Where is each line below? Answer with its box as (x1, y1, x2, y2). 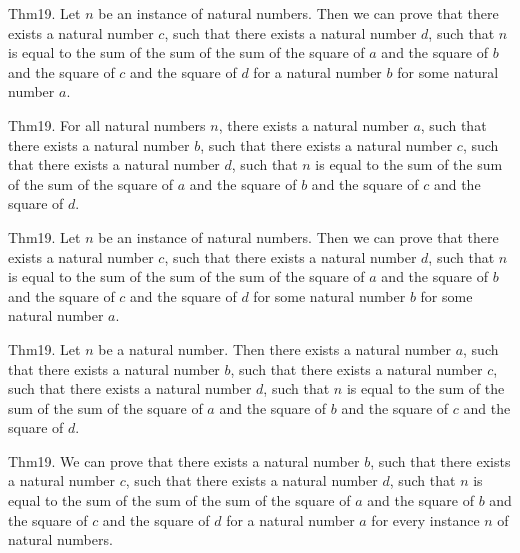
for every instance (371, 509, 480, 530)
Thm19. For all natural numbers (8, 114, 206, 135)
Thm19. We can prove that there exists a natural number (8, 450, 360, 471)
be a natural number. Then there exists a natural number (98, 338, 451, 359)
